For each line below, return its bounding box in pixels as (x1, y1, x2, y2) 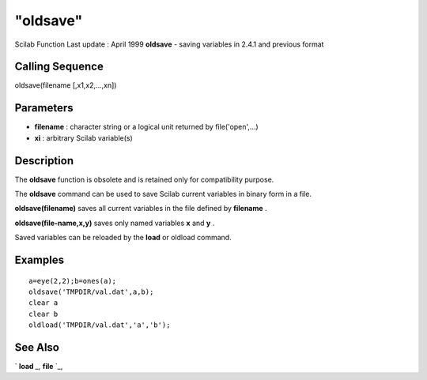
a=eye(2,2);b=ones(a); (28, 277, 117, 285)
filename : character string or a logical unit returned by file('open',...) (34, 122, 259, 132)
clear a (28, 299, 59, 307)
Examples (14, 254, 65, 267)
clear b (28, 309, 59, 318)
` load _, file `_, (14, 362, 63, 371)
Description (14, 154, 74, 167)
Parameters (14, 101, 74, 115)
